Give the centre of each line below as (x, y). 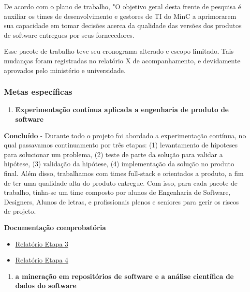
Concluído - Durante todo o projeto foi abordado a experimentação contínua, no (125, 135)
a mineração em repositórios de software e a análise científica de (125, 276)
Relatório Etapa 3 (42, 243)
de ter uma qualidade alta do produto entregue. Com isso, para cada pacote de (121, 182)
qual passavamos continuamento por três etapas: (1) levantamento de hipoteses (121, 145)
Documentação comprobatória (55, 227)
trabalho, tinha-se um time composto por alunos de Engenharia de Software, (117, 192)
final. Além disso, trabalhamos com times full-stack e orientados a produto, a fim (124, 173)
